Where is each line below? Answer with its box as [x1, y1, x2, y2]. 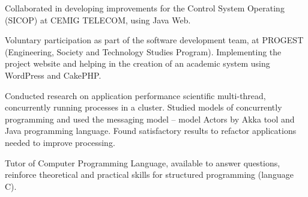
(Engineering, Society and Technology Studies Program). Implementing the [5, 45, 282, 58]
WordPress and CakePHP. [5, 68, 101, 81]
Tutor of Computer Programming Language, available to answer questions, [5, 156, 280, 169]
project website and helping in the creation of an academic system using [5, 57, 270, 70]
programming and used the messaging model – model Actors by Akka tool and [5, 112, 295, 125]
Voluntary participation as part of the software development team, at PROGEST [5, 34, 304, 46]
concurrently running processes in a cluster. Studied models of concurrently [5, 101, 282, 114]
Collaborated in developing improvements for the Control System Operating [5, 2, 285, 14]
